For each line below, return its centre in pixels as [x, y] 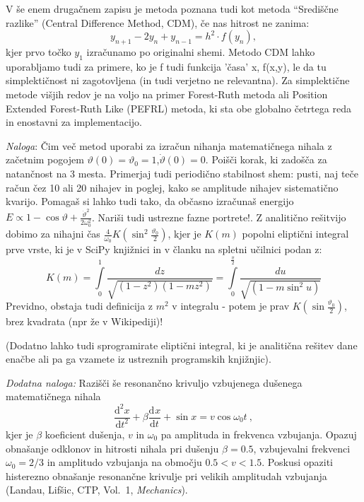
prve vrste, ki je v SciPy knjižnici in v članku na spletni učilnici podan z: [164, 249]
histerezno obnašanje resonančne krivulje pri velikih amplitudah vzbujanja [166, 475]
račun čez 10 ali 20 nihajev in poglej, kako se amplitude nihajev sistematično [172, 187]
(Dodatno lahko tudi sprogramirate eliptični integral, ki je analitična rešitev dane [182, 345]
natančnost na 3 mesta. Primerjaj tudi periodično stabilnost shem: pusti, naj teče [182, 173]
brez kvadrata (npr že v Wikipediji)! [84, 321]
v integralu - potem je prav [231, 306]
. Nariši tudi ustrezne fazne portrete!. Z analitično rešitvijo [219, 217]
